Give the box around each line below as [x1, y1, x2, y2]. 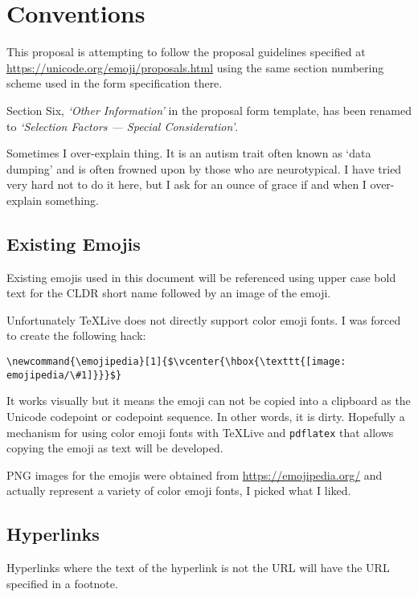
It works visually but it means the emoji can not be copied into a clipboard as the [6, 392, 411, 409]
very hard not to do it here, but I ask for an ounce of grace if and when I [6, 176, 367, 193]
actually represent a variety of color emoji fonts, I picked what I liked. [6, 482, 351, 499]
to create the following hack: [6, 327, 146, 344]
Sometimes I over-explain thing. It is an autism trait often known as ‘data [6, 145, 371, 162]
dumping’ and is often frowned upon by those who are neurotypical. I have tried [6, 160, 402, 177]
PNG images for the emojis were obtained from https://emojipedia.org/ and [6, 466, 383, 483]
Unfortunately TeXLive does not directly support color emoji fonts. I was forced [6, 311, 401, 328]
